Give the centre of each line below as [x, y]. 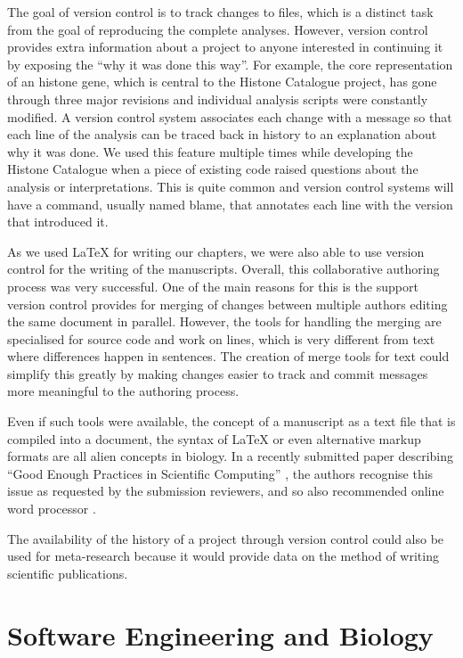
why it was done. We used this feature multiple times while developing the [210, 151]
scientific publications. [68, 573]
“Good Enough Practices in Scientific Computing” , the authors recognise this [220, 473]
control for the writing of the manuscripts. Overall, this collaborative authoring [223, 269]
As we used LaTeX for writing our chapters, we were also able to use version [216, 251]
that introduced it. [58, 222]
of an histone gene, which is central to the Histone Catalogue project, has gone [222, 82]
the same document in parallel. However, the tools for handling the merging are [224, 321]
